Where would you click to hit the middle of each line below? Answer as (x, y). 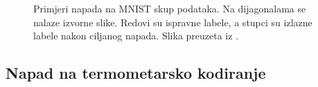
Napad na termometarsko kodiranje (136, 73)
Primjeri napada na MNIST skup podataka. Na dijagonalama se (170, 8)
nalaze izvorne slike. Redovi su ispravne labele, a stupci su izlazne (173, 22)
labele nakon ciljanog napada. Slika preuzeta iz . (136, 36)
